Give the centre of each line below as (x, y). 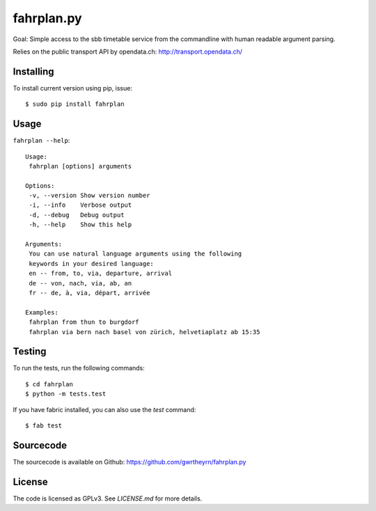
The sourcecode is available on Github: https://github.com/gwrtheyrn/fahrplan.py (130, 462)
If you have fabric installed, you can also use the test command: (104, 409)
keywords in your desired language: (92, 264)
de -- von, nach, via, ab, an (80, 283)
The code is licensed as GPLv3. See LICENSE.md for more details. (108, 498)
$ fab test (44, 426)
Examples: (42, 312)
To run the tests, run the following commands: (79, 368)
